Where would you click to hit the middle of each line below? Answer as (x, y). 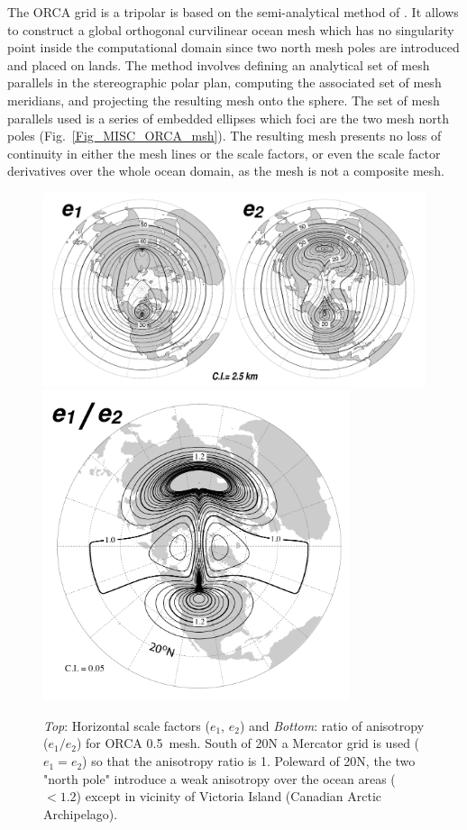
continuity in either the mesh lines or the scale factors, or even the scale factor (224, 153)
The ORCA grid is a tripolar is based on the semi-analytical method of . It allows (233, 12)
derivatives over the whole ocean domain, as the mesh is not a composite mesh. (226, 171)
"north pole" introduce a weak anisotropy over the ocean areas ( (220, 778)
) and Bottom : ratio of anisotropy (332, 725)
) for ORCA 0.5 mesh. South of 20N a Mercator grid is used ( (248, 743)
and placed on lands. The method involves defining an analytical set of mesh (219, 64)
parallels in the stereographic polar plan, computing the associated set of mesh (224, 82)
